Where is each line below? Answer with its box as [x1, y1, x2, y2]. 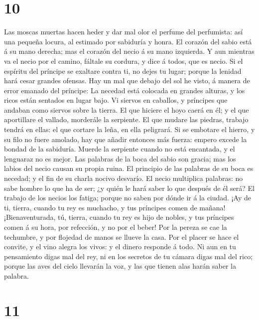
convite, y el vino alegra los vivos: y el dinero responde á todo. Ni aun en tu [4, 241, 236, 252]
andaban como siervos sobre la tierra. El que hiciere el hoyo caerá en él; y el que [4, 104, 249, 115]
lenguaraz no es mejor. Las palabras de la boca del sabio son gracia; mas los [4, 153, 236, 163]
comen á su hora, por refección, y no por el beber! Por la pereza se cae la [4, 222, 227, 232]
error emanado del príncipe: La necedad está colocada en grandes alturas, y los [4, 85, 245, 95]
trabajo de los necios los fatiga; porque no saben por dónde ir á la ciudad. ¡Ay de [4, 192, 251, 203]
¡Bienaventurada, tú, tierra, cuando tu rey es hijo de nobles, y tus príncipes [4, 212, 234, 222]
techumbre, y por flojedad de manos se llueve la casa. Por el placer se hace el [4, 231, 239, 242]
